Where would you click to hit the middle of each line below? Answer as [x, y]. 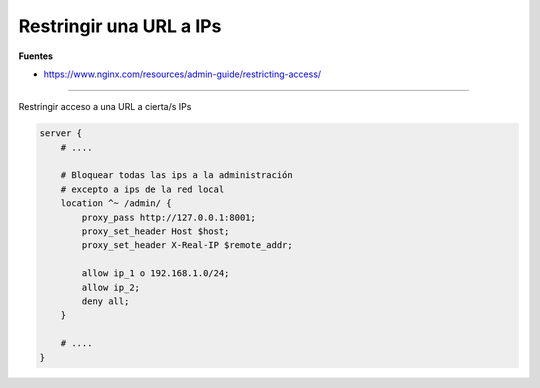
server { [61, 133]
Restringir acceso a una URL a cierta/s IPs [105, 107]
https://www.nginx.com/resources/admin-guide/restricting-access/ [182, 74]
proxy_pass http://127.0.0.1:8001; [169, 217]
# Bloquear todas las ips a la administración [177, 175]
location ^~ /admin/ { [116, 203]
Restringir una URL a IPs [120, 26]
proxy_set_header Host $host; [155, 231]
